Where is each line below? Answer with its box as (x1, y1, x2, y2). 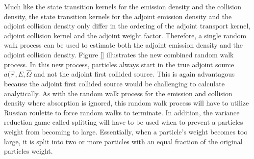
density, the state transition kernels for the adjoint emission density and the (4, 11, 232, 21)
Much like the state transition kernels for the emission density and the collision (4, 1, 242, 11)
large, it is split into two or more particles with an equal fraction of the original (4, 136, 243, 146)
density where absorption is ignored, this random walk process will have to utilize (4, 98, 249, 108)
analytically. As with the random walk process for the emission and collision (4, 88, 232, 98)
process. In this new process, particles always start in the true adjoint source (4, 59, 234, 69)
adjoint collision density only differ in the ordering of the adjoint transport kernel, (4, 21, 251, 31)
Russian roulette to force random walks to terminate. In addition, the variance (4, 107, 240, 117)
